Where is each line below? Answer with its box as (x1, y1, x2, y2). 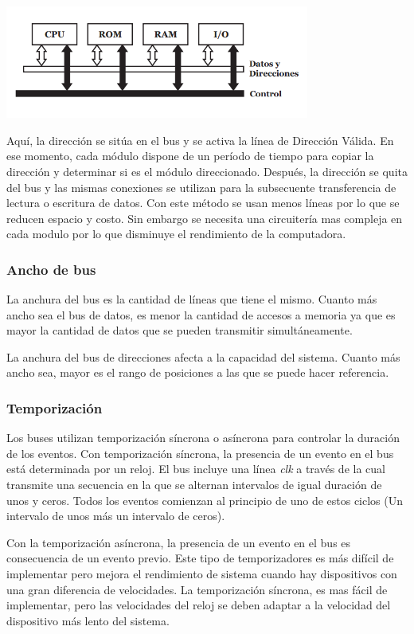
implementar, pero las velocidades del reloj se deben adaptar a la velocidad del (6, 597, 391, 613)
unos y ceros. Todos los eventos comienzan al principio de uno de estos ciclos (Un (6, 491, 404, 508)
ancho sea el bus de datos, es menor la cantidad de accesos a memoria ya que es (6, 306, 396, 323)
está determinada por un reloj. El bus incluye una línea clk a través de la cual (6, 460, 385, 477)
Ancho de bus (6, 259, 96, 279)
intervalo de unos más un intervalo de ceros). (6, 507, 225, 524)
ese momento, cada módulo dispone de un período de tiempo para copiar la (6, 147, 374, 164)
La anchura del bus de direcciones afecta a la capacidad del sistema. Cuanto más (6, 348, 400, 365)
